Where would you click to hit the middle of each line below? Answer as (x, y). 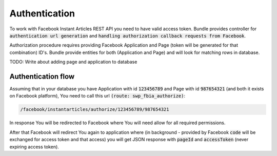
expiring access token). (34, 147)
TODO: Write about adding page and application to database (73, 62)
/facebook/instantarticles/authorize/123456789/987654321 (95, 110)
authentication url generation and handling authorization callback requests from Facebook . (128, 35)
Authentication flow (42, 76)
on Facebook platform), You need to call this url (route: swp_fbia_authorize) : (97, 96)
